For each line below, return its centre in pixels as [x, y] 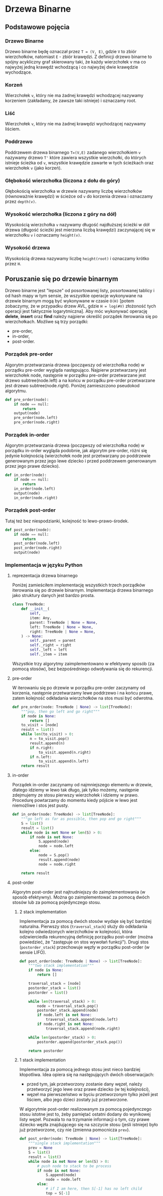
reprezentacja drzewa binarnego [45, 576]
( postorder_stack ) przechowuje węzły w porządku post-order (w [84, 947]
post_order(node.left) [37, 543]
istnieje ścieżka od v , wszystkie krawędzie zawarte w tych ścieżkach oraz [79, 162]
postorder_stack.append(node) [68, 1011]
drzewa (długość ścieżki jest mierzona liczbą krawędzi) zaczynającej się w [80, 230]
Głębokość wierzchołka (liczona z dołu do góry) [63, 180]
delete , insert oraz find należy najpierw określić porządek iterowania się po [81, 317]
